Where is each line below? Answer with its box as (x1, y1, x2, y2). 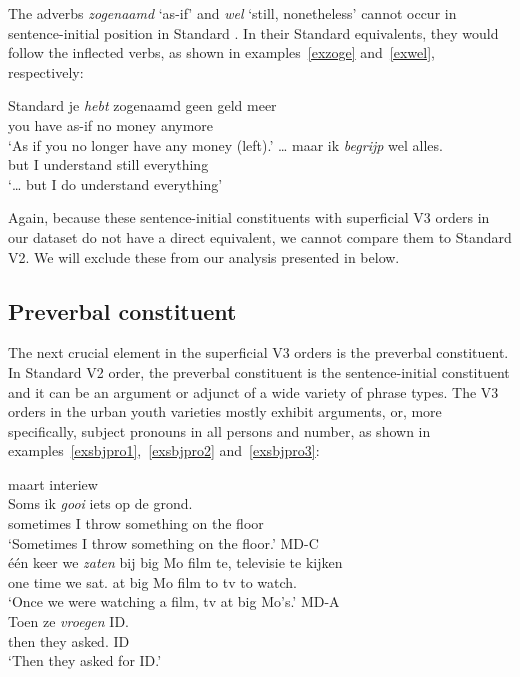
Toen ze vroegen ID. (8, 611, 129, 632)
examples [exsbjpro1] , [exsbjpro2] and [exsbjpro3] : (8, 440, 320, 461)
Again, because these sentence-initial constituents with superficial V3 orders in (8, 207, 490, 228)
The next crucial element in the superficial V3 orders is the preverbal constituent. (8, 342, 509, 363)
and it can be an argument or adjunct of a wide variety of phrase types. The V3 (8, 381, 499, 402)
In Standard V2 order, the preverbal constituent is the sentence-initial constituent (8, 361, 510, 382)
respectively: (8, 61, 84, 82)
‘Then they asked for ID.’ (8, 650, 162, 671)
